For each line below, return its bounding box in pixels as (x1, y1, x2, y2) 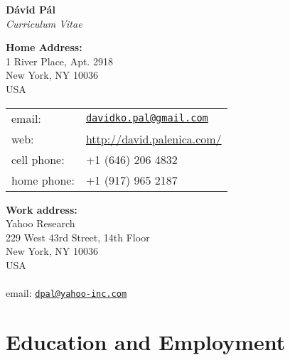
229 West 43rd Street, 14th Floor (6, 229, 150, 244)
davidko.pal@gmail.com (85, 112, 208, 124)
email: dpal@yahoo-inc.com (6, 285, 127, 300)
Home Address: (6, 40, 82, 55)
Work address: (6, 202, 77, 217)
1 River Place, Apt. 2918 (6, 53, 113, 68)
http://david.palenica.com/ (85, 130, 222, 147)
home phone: (11, 171, 75, 188)
